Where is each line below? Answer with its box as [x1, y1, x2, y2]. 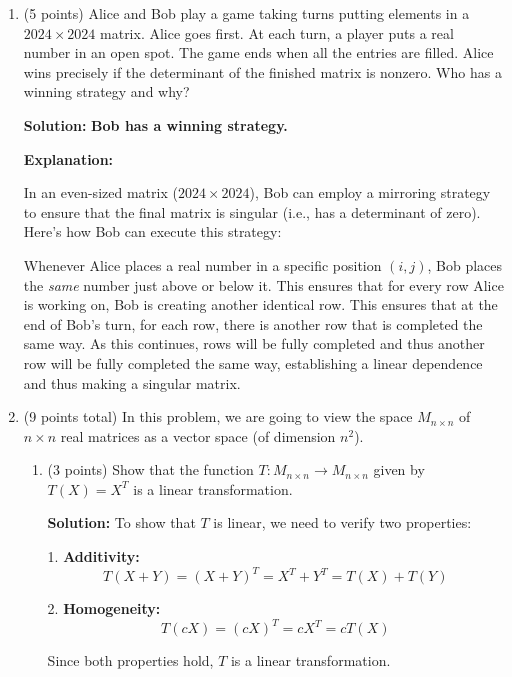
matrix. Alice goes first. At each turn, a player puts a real [100, 22, 454, 43]
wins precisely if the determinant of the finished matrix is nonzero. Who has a [23, 61, 502, 82]
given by [373, 459, 425, 480]
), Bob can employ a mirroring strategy [249, 182, 491, 203]
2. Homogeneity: [47, 598, 161, 619]
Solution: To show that [47, 512, 196, 533]
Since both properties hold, [47, 650, 214, 671]
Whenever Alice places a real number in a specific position [23, 254, 382, 275]
